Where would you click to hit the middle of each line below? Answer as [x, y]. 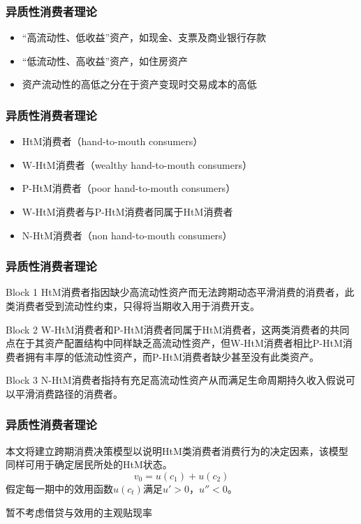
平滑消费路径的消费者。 [69, 393]
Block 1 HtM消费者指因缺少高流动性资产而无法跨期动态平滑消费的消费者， [175, 292]
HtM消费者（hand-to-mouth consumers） [112, 141]
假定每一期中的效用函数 [59, 488]
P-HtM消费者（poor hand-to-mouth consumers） [129, 188]
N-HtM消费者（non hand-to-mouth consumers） [127, 235]
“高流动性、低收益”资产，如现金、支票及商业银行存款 [144, 37]
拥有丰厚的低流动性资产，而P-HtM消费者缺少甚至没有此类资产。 [172, 356]
